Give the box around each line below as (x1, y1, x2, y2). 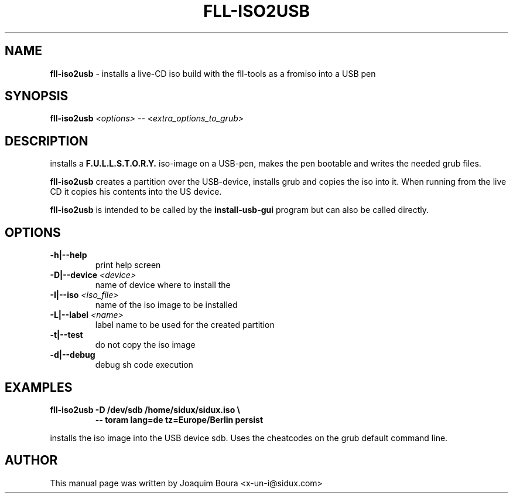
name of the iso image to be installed (95, 300, 238, 310)
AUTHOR (5, 453, 58, 468)
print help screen (95, 260, 161, 270)
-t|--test (50, 330, 83, 340)
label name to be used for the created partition (95, 320, 275, 330)
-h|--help (50, 250, 87, 260)
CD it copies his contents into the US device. (50, 187, 222, 197)
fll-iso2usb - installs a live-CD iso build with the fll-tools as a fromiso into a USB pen (50, 68, 376, 79)
